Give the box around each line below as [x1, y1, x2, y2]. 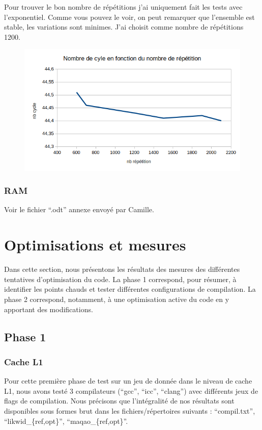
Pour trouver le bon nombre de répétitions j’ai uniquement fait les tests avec [4, 2, 243, 12]
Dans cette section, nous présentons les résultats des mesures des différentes [4, 264, 240, 274]
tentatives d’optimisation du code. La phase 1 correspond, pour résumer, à [4, 273, 237, 284]
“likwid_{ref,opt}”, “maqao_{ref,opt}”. [4, 415, 128, 426]
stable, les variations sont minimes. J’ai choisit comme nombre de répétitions [4, 21, 244, 32]
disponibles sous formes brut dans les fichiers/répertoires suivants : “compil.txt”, [4, 405, 255, 416]
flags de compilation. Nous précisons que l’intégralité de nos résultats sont [4, 395, 235, 406]
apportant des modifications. [4, 303, 93, 314]
